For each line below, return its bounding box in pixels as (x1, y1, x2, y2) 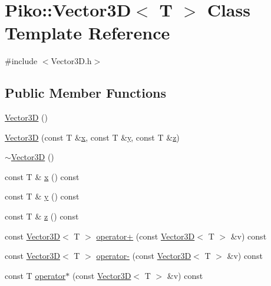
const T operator (5, 269, 66, 281)
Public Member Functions (5, 84, 166, 102)
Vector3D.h (51, 55, 92, 67)
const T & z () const (5, 210, 79, 222)
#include (5, 55, 38, 67)
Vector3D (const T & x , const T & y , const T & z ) (5, 131, 180, 143)
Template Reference (5, 21, 170, 45)
